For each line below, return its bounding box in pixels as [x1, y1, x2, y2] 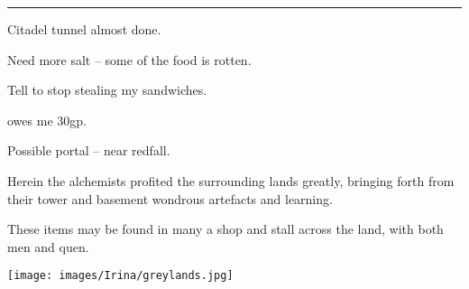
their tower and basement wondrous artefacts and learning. [7, 189, 333, 208]
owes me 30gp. [7, 110, 87, 129]
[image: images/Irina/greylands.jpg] [7, 269, 234, 283]
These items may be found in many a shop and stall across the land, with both [7, 219, 444, 238]
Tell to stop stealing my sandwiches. [7, 80, 207, 99]
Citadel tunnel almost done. [7, 20, 161, 38]
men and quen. [7, 237, 89, 256]
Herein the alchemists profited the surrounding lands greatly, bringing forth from [7, 171, 455, 190]
